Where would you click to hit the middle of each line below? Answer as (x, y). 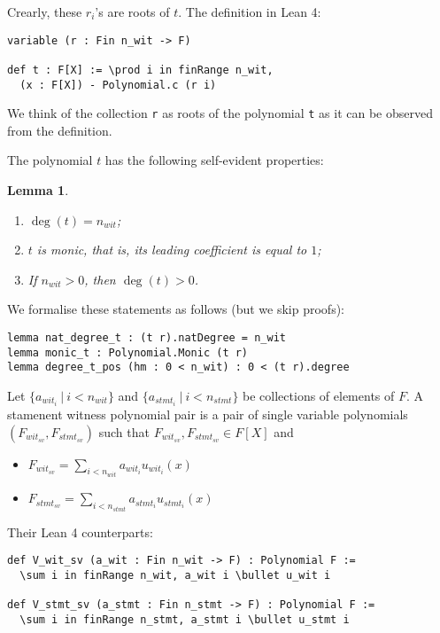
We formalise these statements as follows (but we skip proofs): (176, 309)
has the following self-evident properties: (214, 160)
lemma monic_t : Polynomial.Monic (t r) (128, 352)
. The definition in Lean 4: (250, 12)
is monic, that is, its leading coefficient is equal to (172, 250)
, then (100, 279)
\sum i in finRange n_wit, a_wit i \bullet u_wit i (175, 575)
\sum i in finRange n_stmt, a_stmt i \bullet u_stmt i (185, 619)
